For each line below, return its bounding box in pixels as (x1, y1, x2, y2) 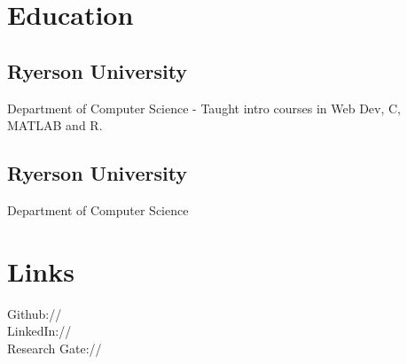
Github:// (7, 304, 62, 322)
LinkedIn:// (7, 321, 72, 340)
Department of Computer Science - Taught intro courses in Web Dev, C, (7, 98, 402, 117)
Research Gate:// (7, 338, 102, 357)
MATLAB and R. (7, 116, 103, 135)
